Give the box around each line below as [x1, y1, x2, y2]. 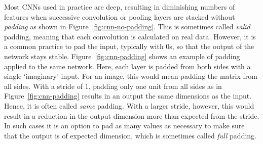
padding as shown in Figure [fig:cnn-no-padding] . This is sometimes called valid [4, 21, 250, 32]
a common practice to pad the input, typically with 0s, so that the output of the [4, 41, 254, 52]
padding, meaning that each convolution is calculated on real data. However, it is [4, 31, 256, 41]
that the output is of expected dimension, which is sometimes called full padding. [4, 130, 257, 140]
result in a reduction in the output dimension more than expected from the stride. [4, 110, 259, 121]
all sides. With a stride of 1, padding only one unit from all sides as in [4, 80, 222, 91]
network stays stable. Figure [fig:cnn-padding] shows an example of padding [4, 51, 240, 61]
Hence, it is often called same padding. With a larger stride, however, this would [4, 100, 254, 111]
